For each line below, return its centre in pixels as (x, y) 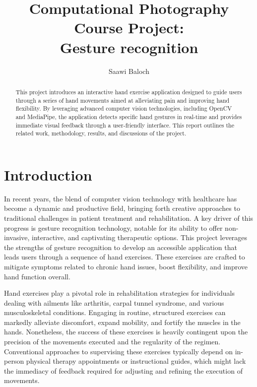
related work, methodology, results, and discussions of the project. (101, 133)
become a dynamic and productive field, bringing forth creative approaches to (122, 208)
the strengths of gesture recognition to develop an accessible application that (121, 247)
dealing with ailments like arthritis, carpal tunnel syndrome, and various (114, 302)
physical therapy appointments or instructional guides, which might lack (136, 361)
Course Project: (129, 28)
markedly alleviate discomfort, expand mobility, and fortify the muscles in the (122, 322)
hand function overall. (37, 276)
